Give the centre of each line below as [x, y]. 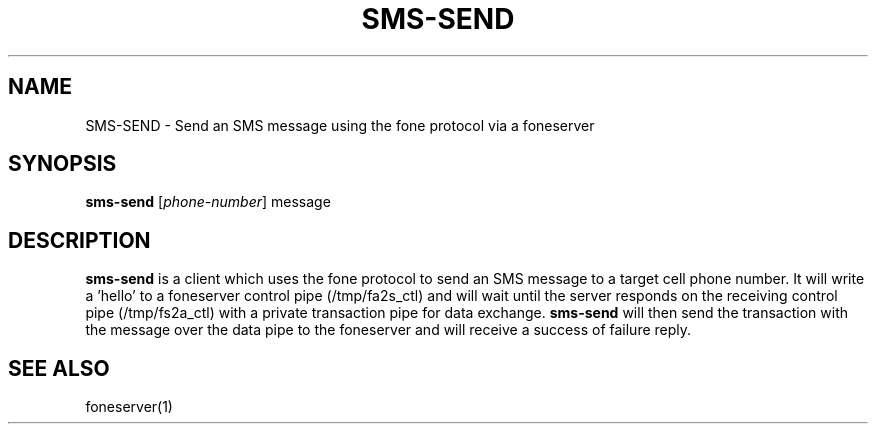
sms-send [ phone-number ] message [208, 202]
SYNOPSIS [62, 164]
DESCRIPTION [79, 240]
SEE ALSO [59, 368]
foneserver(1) [129, 407]
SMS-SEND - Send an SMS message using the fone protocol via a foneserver [340, 125]
